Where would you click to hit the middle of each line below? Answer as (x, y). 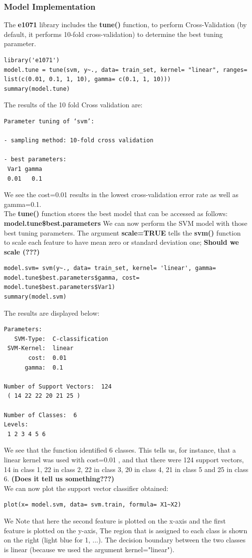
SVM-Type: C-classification (61, 339)
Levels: (16, 425)
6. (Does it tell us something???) (59, 479)
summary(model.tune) (37, 89)
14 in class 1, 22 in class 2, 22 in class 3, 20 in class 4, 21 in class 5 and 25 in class (126, 469)
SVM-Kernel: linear (41, 348)
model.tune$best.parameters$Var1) (60, 287)
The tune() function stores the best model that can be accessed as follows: (116, 213)
